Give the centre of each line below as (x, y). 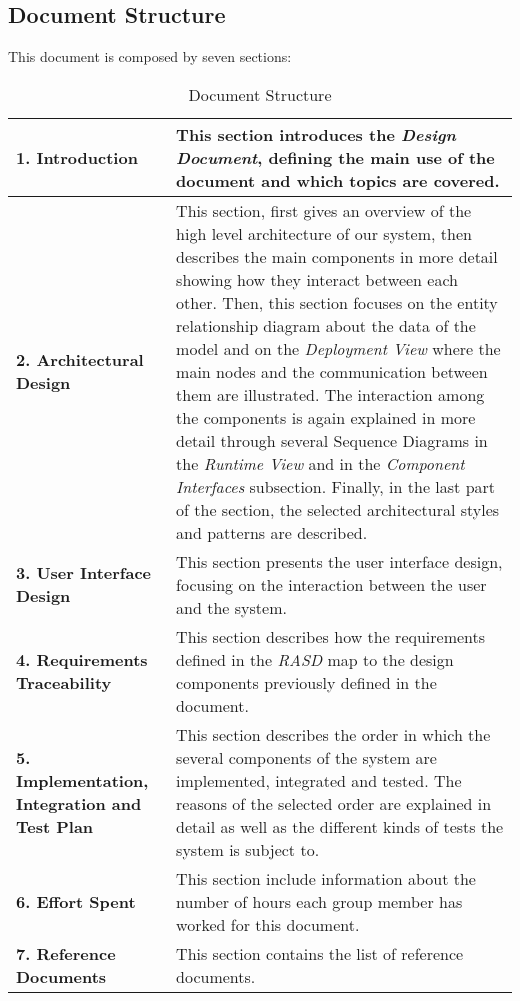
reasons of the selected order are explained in (334, 803)
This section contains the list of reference (320, 953)
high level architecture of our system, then (324, 233)
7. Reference (66, 953)
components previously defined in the (306, 682)
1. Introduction (77, 157)
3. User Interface (84, 573)
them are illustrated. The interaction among (330, 394)
